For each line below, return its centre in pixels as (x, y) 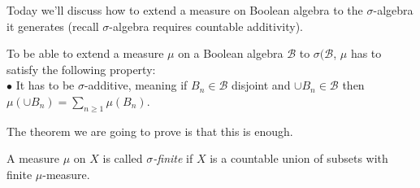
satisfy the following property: (81, 69)
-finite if (173, 158)
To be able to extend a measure (85, 53)
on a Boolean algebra (231, 53)
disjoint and (261, 85)
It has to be (45, 85)
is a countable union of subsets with (299, 158)
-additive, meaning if (136, 85)
